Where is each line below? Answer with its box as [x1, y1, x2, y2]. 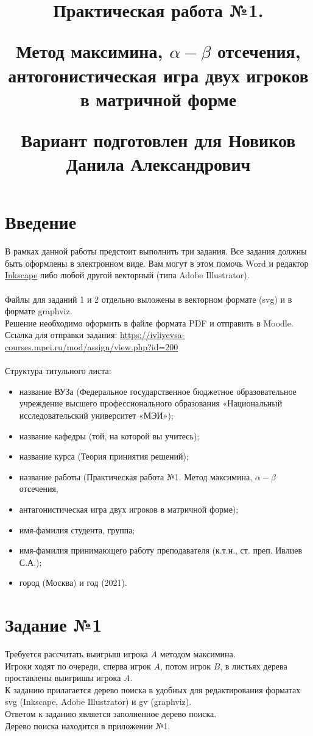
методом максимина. [160, 648, 236, 660]
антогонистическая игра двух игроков [8, 62, 309, 87]
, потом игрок [160, 659, 211, 672]
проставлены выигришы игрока [5, 671, 121, 684]
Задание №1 [5, 612, 102, 637]
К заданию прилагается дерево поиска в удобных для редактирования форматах [5, 683, 301, 696]
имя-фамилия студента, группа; [19, 523, 135, 536]
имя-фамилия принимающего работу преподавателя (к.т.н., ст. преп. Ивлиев [19, 544, 303, 557]
